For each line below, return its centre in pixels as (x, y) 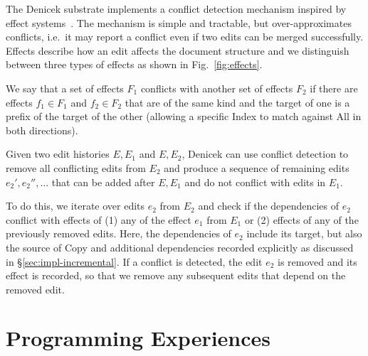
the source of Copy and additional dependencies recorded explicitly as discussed (180, 247)
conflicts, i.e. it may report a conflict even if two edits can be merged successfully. (185, 37)
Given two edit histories (58, 154)
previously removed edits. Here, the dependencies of (119, 233)
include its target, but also (304, 233)
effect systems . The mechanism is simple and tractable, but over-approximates (179, 22)
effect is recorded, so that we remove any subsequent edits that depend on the (176, 275)
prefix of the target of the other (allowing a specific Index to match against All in (184, 116)
